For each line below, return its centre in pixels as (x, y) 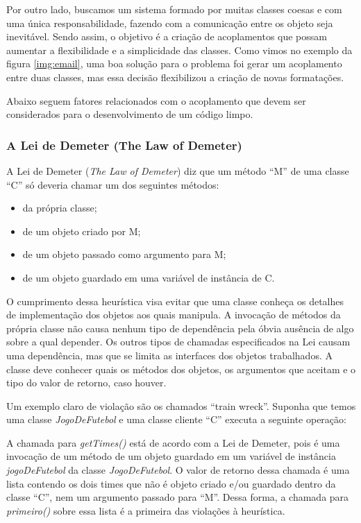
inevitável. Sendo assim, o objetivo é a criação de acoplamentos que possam (167, 36)
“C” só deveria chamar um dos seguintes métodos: (113, 184)
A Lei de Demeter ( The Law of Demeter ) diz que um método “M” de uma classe (178, 170)
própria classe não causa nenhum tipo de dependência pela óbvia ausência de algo (180, 328)
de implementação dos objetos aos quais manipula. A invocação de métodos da (174, 315)
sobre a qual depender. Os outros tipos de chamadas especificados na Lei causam (178, 342)
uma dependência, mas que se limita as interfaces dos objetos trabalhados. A (169, 355)
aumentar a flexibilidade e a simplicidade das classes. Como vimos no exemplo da (179, 50)
